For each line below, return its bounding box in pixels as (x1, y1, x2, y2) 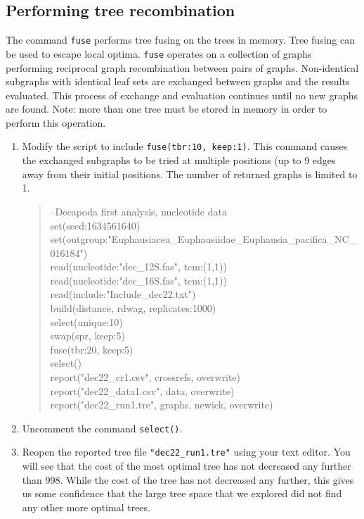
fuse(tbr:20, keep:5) (50, 342, 134, 356)
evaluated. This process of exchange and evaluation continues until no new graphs (6, 87, 358, 102)
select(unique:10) (50, 314, 123, 329)
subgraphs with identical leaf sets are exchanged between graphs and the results (6, 74, 350, 89)
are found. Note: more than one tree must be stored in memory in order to (6, 101, 327, 116)
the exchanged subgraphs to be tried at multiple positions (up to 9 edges (22, 153, 336, 168)
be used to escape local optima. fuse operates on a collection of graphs (6, 46, 312, 61)
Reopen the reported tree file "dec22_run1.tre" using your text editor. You (22, 444, 351, 459)
